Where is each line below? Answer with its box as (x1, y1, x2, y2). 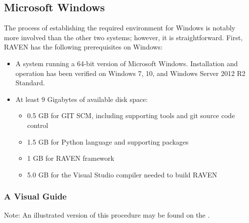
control (27, 120, 49, 130)
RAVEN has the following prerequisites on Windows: (4, 42, 163, 52)
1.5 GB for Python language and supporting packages (27, 136, 189, 147)
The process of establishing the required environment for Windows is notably (4, 23, 236, 33)
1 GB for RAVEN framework (27, 153, 114, 163)
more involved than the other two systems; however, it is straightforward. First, (4, 32, 243, 42)
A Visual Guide (4, 190, 67, 202)
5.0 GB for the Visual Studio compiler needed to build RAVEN (27, 169, 218, 179)
